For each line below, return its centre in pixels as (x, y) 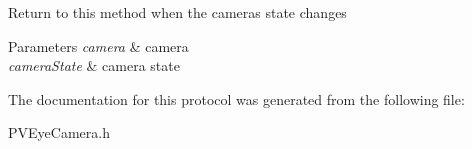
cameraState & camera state (94, 65)
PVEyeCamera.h (59, 132)
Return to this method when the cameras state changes (177, 12)
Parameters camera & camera (98, 45)
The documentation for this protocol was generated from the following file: (236, 98)
